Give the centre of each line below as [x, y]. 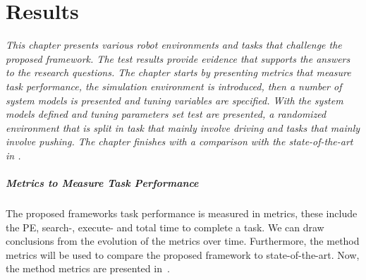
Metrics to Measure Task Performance [102, 183]
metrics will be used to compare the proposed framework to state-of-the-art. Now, [183, 254]
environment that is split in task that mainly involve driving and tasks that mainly [183, 127]
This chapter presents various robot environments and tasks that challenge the [174, 45]
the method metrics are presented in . [88, 268]
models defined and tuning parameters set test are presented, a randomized [166, 114]
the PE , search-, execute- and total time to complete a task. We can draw [165, 227]
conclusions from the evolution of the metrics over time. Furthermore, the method [183, 241]
